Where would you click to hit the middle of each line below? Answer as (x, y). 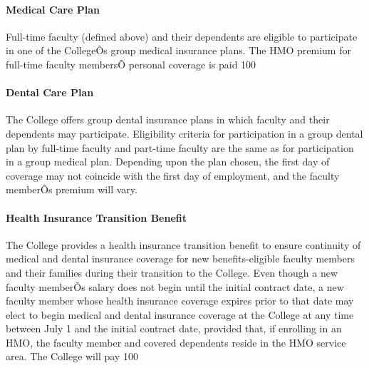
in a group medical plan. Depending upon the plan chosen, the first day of (168, 162)
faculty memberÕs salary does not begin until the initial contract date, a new (175, 286)
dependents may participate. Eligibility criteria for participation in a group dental (184, 133)
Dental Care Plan (50, 92)
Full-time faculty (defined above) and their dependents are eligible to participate (182, 36)
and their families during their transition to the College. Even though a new (172, 272)
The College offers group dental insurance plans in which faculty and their (168, 119)
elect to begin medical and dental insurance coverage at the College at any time (180, 314)
